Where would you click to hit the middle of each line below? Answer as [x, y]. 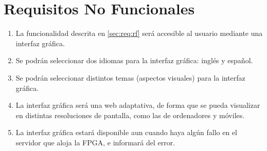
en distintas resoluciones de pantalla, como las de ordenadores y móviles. [130, 115]
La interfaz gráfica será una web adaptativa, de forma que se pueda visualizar [138, 105]
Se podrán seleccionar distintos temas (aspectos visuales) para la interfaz [130, 77]
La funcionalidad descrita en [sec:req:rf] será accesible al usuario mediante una [139, 33]
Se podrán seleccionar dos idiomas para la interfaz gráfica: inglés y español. [134, 60]
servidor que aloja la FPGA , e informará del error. [95, 142]
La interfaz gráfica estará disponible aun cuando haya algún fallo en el [127, 132]
